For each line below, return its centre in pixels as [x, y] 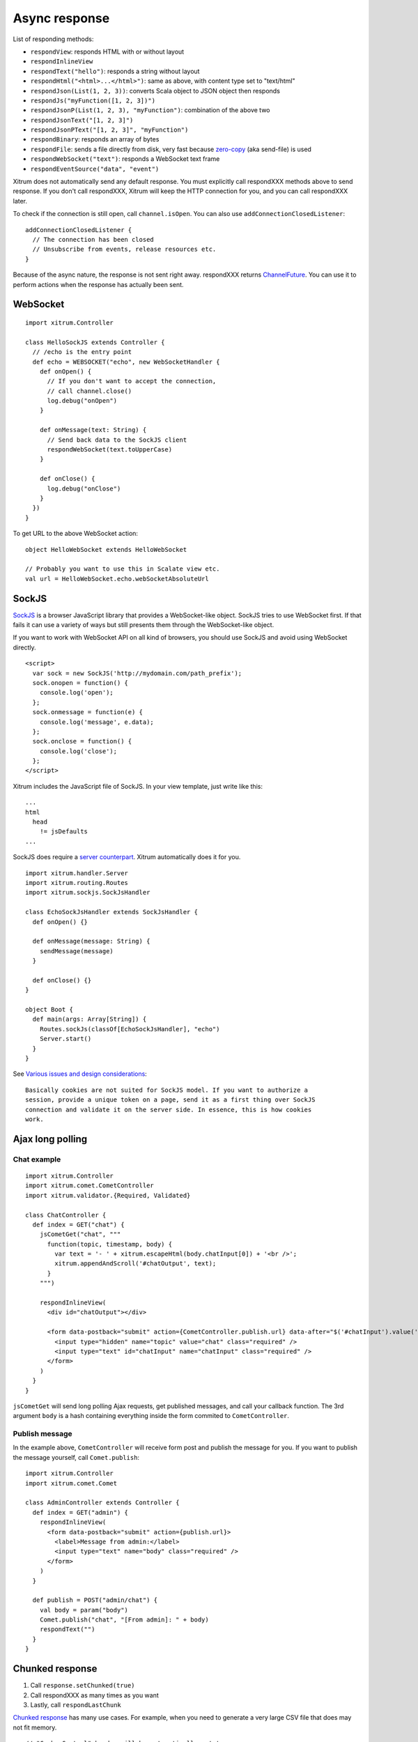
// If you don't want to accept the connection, [132, 381]
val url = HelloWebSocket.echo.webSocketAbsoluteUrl [117, 579]
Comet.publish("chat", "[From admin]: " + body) [124, 1620]
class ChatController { [66, 1215]
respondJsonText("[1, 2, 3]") [82, 120]
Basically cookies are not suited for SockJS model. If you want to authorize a [167, 1090]
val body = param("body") [84, 1610]
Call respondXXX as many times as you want [95, 1695]
